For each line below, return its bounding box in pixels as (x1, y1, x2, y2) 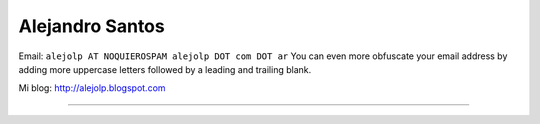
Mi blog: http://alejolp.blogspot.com (18, 82, 166, 94)
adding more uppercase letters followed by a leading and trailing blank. (18, 63, 312, 75)
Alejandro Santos (18, 15, 165, 37)
